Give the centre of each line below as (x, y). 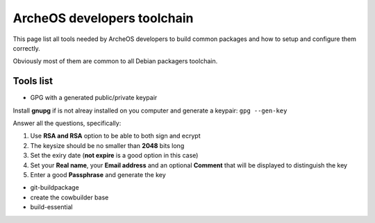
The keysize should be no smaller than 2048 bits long (107, 145)
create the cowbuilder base (69, 197)
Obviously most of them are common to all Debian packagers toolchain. (115, 61)
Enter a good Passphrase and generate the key (98, 174)
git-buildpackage (55, 188)
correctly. (27, 48)
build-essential (51, 207)
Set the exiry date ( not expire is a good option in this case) (114, 156)
